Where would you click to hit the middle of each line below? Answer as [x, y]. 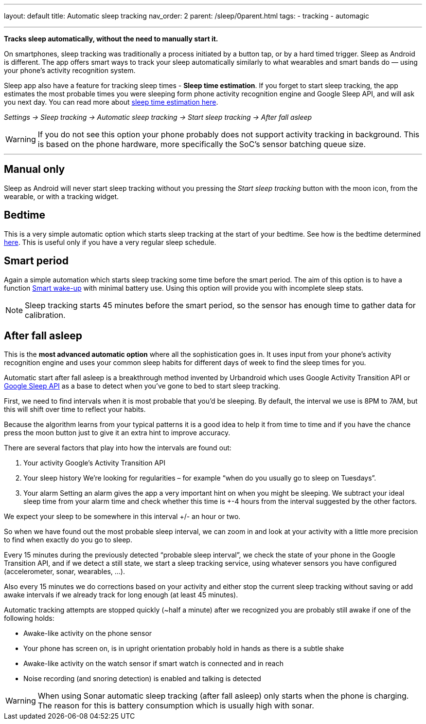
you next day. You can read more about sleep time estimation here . [111, 102]
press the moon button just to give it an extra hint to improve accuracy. [117, 433]
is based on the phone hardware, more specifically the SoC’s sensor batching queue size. [202, 144]
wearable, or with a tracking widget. [61, 196]
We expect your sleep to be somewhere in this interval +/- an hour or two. [122, 517]
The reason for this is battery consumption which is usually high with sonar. [176, 706]
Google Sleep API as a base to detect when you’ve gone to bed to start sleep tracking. [142, 386]
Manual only [35, 169]
